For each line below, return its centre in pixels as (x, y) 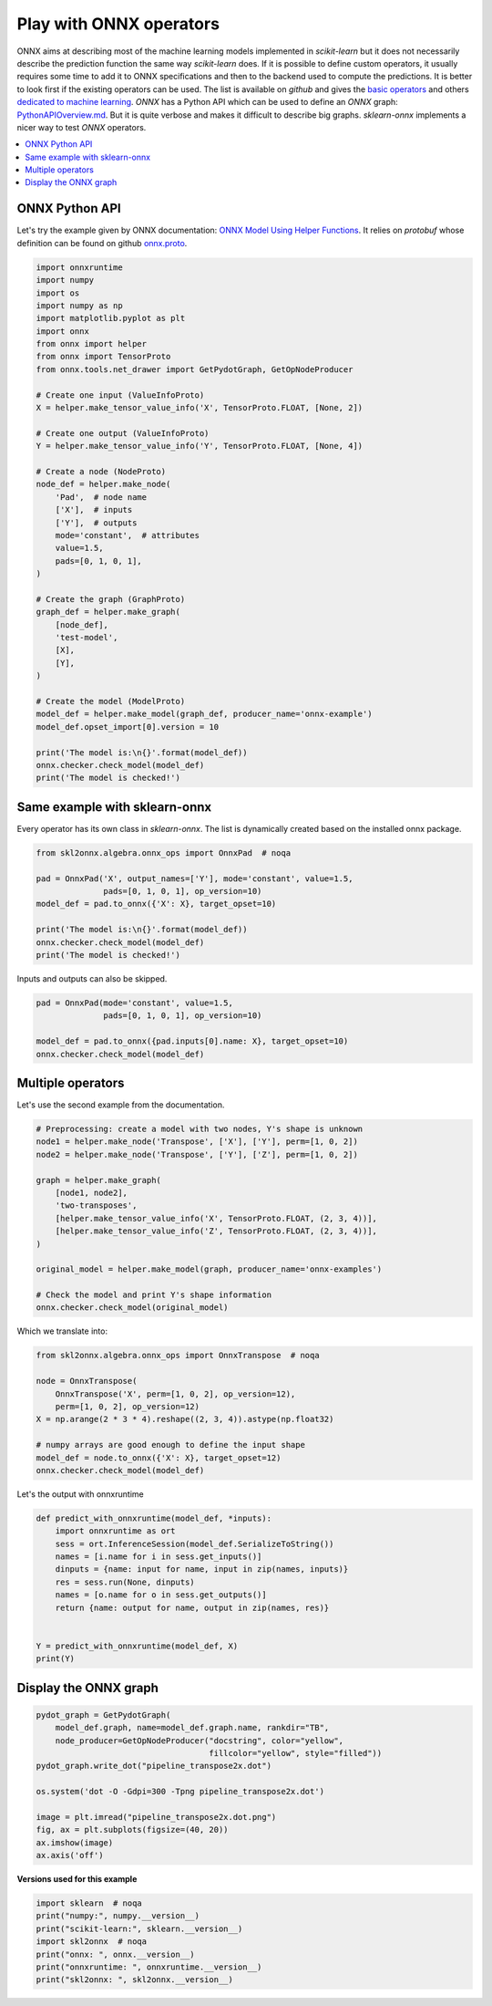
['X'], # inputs (94, 510)
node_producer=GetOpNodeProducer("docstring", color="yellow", (200, 1741)
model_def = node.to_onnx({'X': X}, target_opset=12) (159, 1458)
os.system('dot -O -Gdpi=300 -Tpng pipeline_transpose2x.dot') (180, 1792)
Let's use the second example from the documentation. (121, 1105)
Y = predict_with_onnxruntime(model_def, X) (137, 1646)
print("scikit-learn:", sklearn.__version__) (139, 1928)
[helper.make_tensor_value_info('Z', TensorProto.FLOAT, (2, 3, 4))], (216, 1231)
